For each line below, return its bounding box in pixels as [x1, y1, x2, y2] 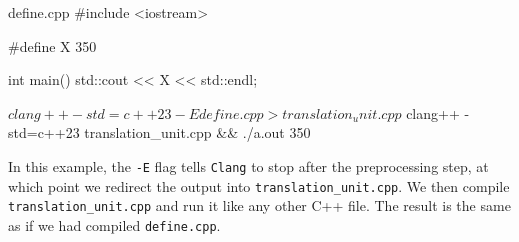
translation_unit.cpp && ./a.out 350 [84, 122, 311, 143]
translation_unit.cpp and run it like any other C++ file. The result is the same [8, 195, 511, 216]
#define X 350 [8, 35, 97, 56]
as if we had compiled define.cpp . [8, 214, 221, 235]
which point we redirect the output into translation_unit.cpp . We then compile [8, 175, 510, 196]
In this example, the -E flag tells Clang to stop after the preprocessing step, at [8, 155, 489, 176]
